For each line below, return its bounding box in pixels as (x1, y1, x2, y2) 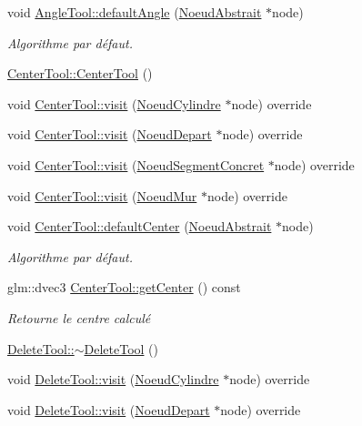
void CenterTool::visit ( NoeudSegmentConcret (7, 155, 265, 174)
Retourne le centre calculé (7, 308, 151, 327)
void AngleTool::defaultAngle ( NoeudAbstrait (7, 3, 262, 21)
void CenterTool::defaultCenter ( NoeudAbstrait (7, 217, 272, 236)
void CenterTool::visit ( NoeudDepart (7, 125, 212, 144)
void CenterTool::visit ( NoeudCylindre (7, 94, 221, 113)
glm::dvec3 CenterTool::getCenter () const (7, 278, 241, 297)
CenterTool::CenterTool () (7, 64, 153, 83)
